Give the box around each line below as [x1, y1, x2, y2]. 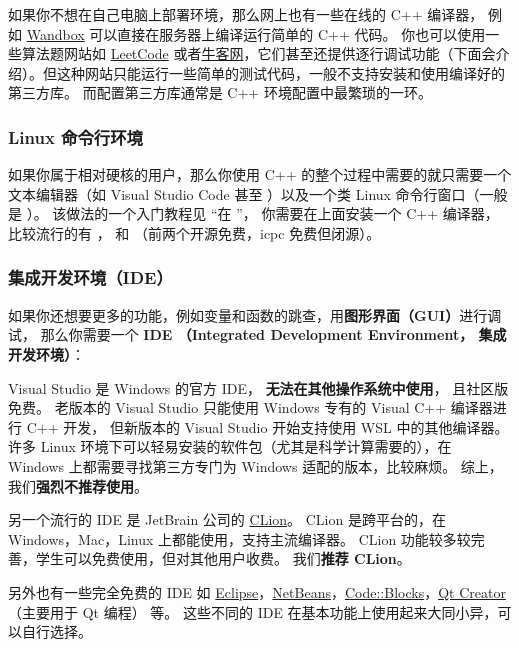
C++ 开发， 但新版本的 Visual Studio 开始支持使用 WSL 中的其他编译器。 [26, 416, 509, 437]
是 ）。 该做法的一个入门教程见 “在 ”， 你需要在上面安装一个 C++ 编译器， [8, 203, 499, 224]
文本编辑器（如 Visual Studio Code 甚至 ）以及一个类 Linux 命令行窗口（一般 [8, 183, 508, 204]
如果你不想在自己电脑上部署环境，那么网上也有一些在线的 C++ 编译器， [8, 4, 484, 24]
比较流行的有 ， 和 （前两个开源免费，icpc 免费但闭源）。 [8, 222, 381, 243]
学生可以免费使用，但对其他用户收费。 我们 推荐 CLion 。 [35, 548, 411, 569]
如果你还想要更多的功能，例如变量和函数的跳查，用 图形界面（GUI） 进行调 [8, 304, 502, 325]
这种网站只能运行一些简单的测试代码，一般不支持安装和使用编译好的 [56, 62, 505, 83]
